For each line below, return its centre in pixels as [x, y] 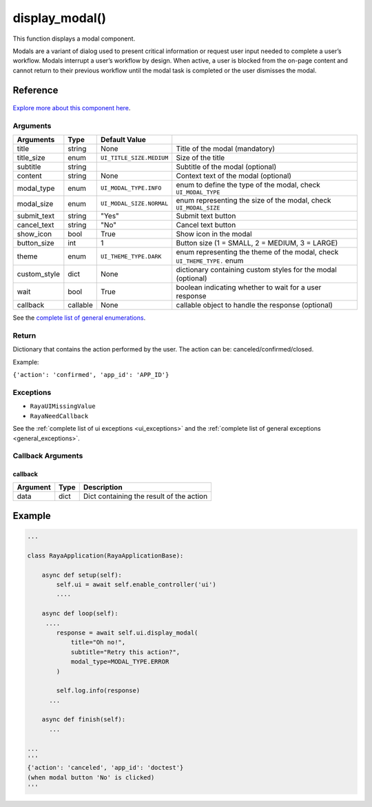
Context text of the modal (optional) [234, 176]
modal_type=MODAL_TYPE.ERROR [120, 662]
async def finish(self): [84, 719]
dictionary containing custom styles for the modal [256, 270]
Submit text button [206, 216]
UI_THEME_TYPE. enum [210, 261]
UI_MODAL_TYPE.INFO [131, 188]
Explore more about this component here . [72, 108]
